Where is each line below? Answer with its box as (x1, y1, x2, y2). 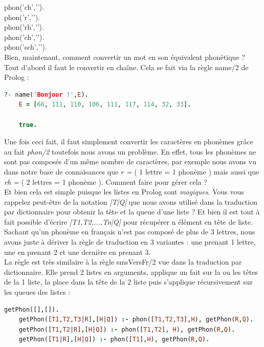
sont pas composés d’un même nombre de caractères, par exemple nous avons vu (4, 156, 256, 167)
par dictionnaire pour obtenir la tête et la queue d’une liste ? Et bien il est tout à (4, 206, 260, 217)
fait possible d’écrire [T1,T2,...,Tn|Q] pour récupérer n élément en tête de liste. (4, 216, 253, 227)
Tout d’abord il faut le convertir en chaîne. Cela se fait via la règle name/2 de (4, 61, 249, 72)
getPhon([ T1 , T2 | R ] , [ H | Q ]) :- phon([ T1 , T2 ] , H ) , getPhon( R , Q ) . (18, 326, 235, 333)
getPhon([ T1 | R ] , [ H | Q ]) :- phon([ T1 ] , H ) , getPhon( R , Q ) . (18, 336, 210, 343)
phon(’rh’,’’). (4, 21, 44, 32)
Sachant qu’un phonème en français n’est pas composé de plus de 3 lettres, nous (4, 226, 255, 237)
